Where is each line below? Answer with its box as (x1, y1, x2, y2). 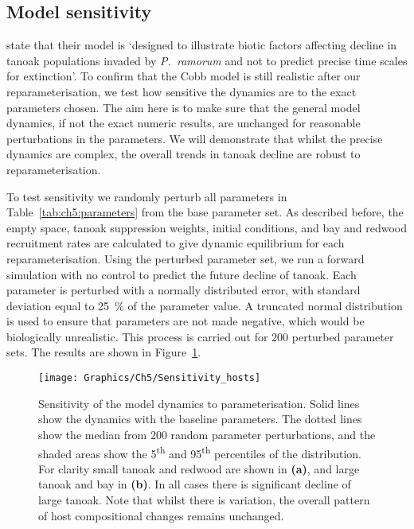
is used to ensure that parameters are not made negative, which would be (6, 313, 365, 329)
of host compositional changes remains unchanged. (38, 507, 284, 523)
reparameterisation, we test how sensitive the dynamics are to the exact (6, 83, 357, 99)
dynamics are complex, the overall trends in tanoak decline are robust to (6, 146, 361, 162)
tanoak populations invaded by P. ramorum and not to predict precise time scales (6, 52, 408, 68)
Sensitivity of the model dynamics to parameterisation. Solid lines (38, 395, 360, 411)
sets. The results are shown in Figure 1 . (6, 344, 201, 360)
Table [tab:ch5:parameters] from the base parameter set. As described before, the (6, 204, 404, 220)
